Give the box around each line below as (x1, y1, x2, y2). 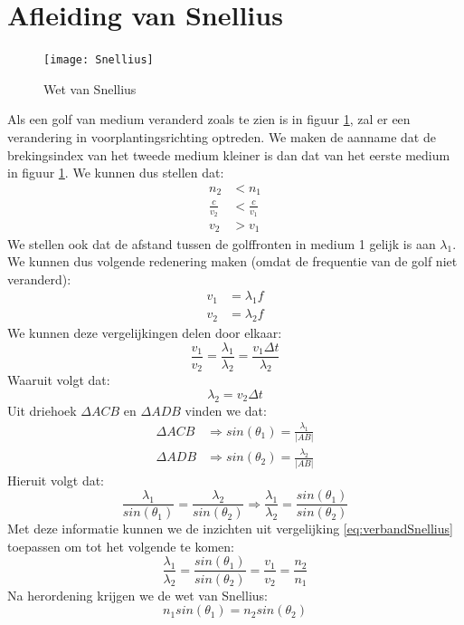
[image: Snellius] (43, 53, 154, 67)
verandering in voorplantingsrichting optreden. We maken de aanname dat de (7, 127, 436, 146)
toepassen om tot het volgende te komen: (7, 536, 234, 555)
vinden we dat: (185, 400, 267, 419)
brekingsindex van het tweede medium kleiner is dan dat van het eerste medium (7, 145, 450, 164)
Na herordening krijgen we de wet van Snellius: (7, 585, 268, 604)
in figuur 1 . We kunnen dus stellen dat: (7, 163, 224, 182)
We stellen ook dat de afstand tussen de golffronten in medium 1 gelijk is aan (7, 234, 436, 253)
